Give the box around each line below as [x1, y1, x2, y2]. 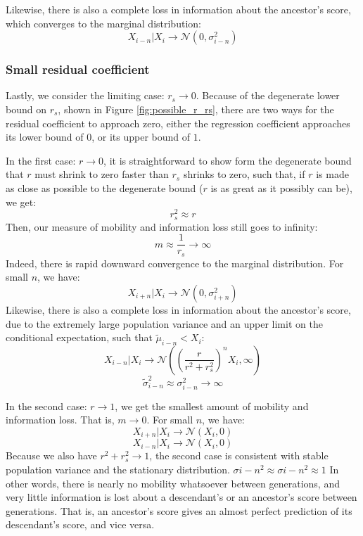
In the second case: [6, 398, 87, 413]
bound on [6, 102, 46, 116]
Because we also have [6, 448, 97, 463]
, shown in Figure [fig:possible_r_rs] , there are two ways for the [58, 102, 334, 116]
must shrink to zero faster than [34, 167, 169, 181]
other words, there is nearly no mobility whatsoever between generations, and [6, 476, 340, 490]
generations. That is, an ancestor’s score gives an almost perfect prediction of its [6, 503, 352, 518]
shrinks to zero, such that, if [183, 167, 305, 181]
